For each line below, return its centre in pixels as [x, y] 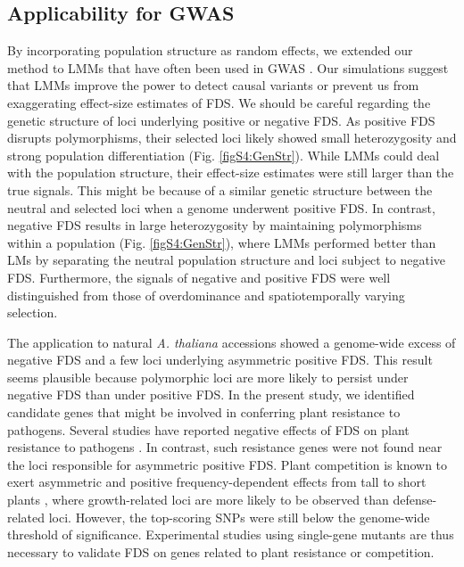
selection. [33, 312]
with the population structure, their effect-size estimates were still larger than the [231, 173]
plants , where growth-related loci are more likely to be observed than [198, 500]
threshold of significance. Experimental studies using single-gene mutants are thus [231, 534]
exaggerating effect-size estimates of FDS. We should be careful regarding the [219, 102]
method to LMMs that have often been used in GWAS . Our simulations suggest [228, 67]
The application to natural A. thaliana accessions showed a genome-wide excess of [232, 342]
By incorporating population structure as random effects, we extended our [210, 50]
